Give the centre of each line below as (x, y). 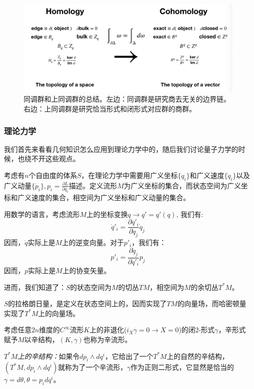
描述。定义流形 (93, 185)
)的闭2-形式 (197, 330)
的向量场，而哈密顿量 (212, 303)
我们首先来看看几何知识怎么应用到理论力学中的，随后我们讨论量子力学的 (121, 149)
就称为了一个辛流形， (92, 367)
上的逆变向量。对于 (93, 242)
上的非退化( (108, 330)
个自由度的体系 (53, 175)
